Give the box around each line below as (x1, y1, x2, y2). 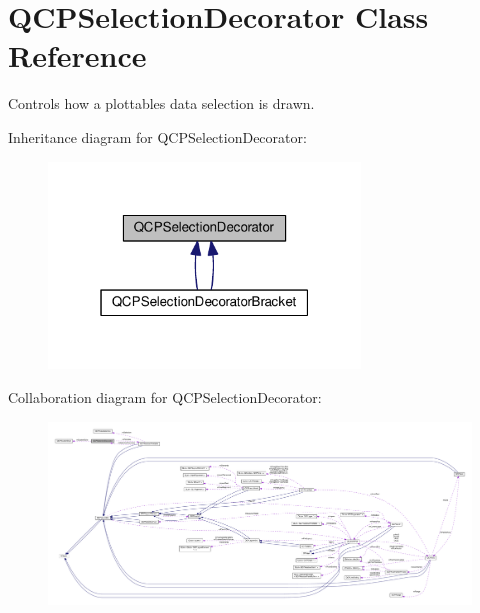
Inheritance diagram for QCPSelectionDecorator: (8, 126, 307, 147)
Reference (8, 35, 147, 76)
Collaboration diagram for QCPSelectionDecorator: (8, 386, 322, 407)
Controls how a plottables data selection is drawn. (8, 93, 315, 114)
